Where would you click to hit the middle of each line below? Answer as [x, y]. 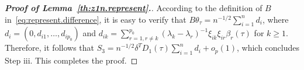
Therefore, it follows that [49, 48]
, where [276, 19]
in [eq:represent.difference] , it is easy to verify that [96, 19]
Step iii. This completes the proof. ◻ [71, 60]
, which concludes [268, 48]
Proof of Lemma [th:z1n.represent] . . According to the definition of [134, 8]
